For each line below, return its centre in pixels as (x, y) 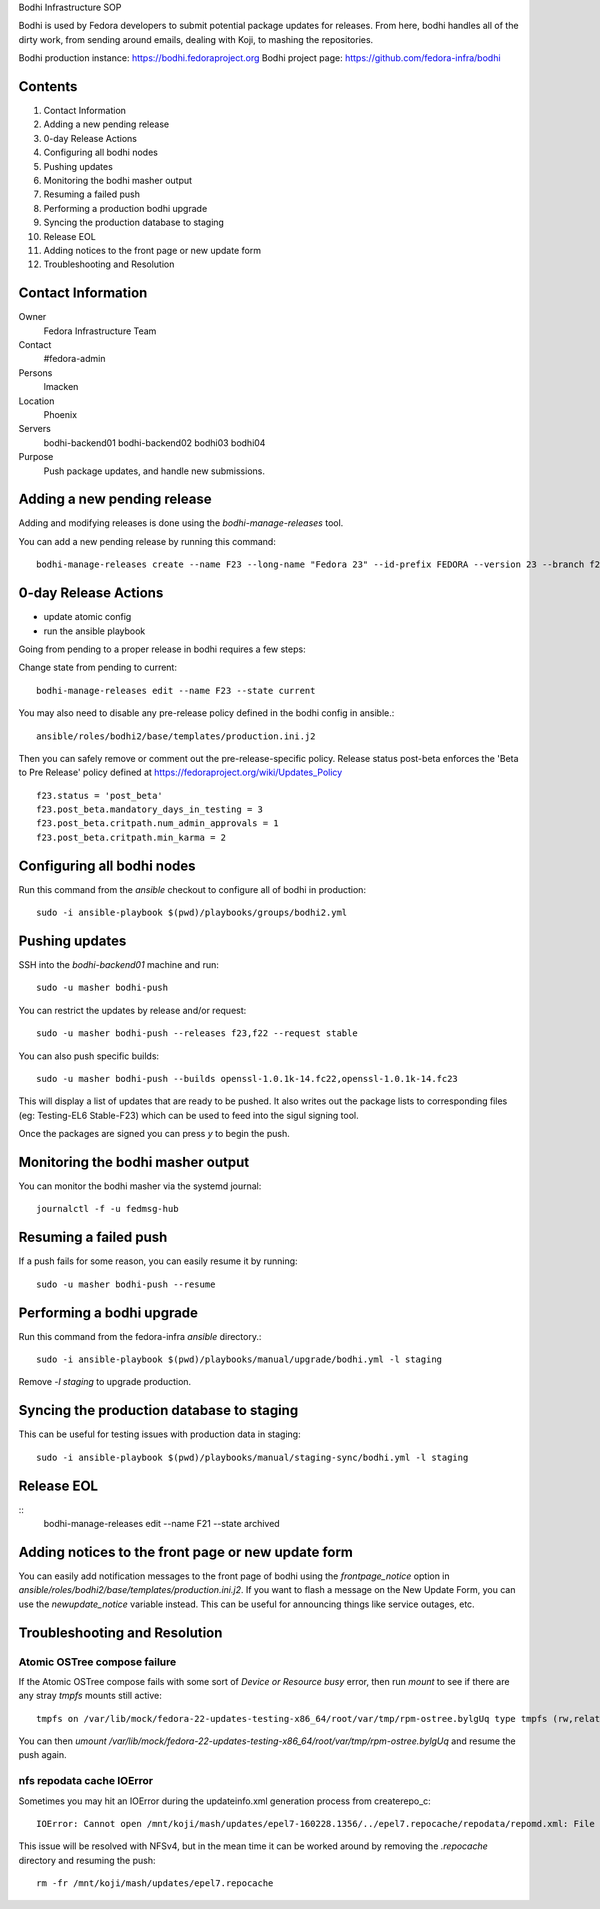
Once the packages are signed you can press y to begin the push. (154, 1134)
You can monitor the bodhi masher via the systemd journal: (140, 1186)
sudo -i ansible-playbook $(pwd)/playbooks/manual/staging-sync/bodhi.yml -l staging (252, 1457)
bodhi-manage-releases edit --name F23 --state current (176, 690)
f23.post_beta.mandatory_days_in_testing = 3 (150, 809)
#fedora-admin (74, 359)
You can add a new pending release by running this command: (147, 541)
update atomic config (87, 617)
